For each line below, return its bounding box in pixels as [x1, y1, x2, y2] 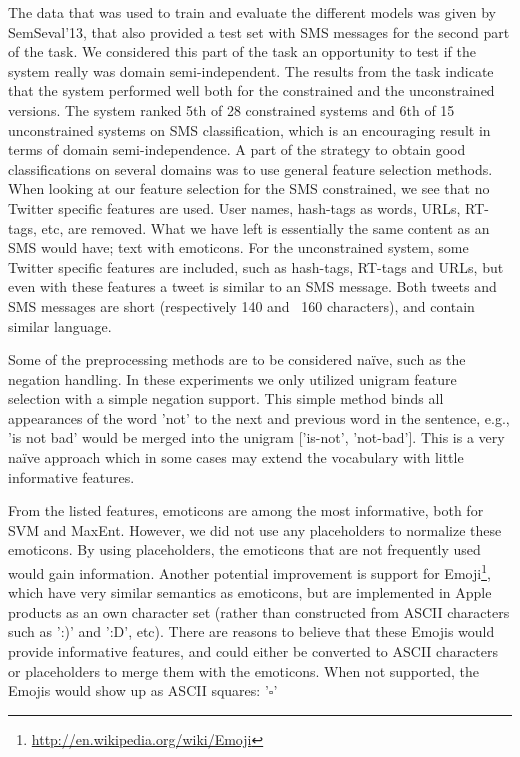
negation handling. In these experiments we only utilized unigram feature [8, 368, 457, 389]
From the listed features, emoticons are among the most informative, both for [8, 500, 484, 521]
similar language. [8, 315, 112, 336]
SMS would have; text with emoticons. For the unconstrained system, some [8, 237, 469, 258]
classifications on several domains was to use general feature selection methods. [8, 158, 493, 179]
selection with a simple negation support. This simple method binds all [8, 388, 444, 409]
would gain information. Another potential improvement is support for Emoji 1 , [8, 560, 491, 583]
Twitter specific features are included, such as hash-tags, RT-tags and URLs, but [8, 256, 504, 277]
